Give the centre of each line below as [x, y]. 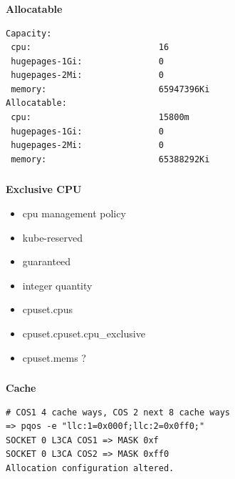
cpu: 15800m [100, 118]
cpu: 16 [90, 48]
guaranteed [47, 261]
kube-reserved [52, 237]
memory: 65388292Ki [110, 159]
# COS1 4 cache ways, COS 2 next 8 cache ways [118, 412]
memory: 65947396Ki [110, 89]
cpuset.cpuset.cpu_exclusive [84, 333]
